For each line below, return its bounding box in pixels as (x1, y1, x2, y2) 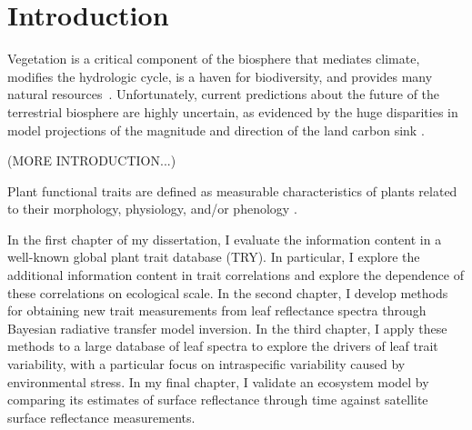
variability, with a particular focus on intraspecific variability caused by (7, 355, 406, 374)
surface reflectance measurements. (7, 407, 196, 426)
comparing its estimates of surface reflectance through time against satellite (7, 390, 428, 409)
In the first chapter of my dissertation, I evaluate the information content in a (7, 229, 442, 248)
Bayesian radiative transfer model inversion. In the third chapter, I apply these (7, 318, 447, 337)
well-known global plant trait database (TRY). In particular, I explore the (7, 247, 420, 266)
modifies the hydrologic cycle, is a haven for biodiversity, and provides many (7, 66, 433, 85)
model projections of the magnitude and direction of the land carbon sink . (7, 120, 425, 139)
